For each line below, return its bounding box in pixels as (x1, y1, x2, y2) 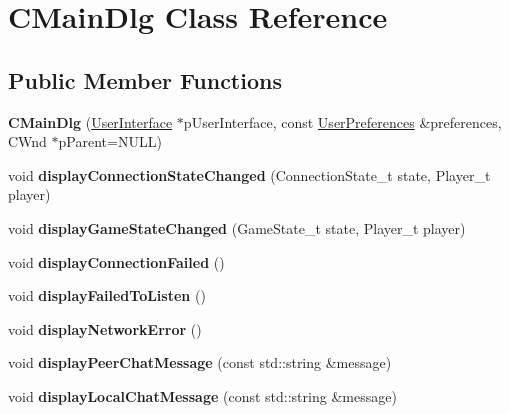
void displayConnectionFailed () (8, 251, 225, 272)
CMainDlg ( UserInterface (8, 111, 173, 132)
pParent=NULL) (58, 131, 162, 152)
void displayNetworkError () (8, 318, 202, 339)
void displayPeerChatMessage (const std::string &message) (8, 352, 392, 373)
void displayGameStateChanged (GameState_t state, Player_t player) (8, 217, 466, 238)
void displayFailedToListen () (8, 285, 206, 306)
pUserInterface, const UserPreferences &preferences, (183, 111, 502, 132)
